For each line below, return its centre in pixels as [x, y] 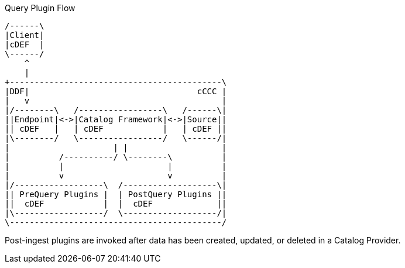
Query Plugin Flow [40, 8]
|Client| [25, 35]
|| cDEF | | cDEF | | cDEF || [116, 129]
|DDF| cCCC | [116, 91]
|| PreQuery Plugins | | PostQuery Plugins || [116, 194]
